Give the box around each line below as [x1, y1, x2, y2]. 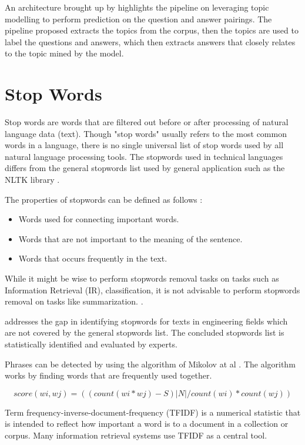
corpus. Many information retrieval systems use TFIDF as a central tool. [5, 429, 267, 441]
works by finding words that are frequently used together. [5, 369, 212, 382]
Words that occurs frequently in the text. [18, 252, 167, 265]
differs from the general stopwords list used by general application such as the [5, 162, 285, 174]
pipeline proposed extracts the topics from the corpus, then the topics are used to [5, 24, 299, 36]
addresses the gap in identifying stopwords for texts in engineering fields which [5, 314, 288, 327]
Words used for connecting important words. [18, 213, 179, 225]
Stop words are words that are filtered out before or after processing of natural [5, 116, 289, 128]
